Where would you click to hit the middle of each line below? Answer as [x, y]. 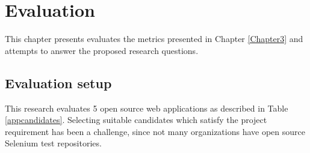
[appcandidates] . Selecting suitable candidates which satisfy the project [136, 120]
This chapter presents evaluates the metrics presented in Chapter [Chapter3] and [154, 39]
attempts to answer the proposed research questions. [102, 50]
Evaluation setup [58, 82]
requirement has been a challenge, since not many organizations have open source [155, 131]
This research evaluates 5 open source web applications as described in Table [147, 108]
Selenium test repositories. [53, 143]
